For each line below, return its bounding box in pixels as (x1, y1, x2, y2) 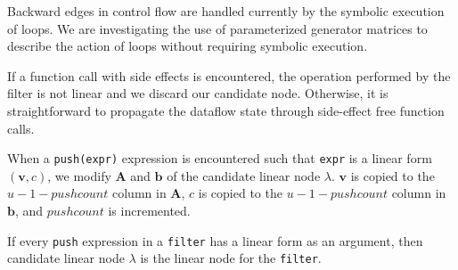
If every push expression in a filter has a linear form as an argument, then (7, 231, 423, 250)
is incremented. (108, 201, 191, 219)
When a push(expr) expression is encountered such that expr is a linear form (7, 149, 432, 168)
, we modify (47, 166, 111, 184)
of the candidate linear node (167, 166, 321, 184)
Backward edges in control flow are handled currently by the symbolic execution (7, 2, 445, 20)
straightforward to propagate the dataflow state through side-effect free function (7, 101, 445, 119)
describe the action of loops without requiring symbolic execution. (7, 37, 368, 55)
